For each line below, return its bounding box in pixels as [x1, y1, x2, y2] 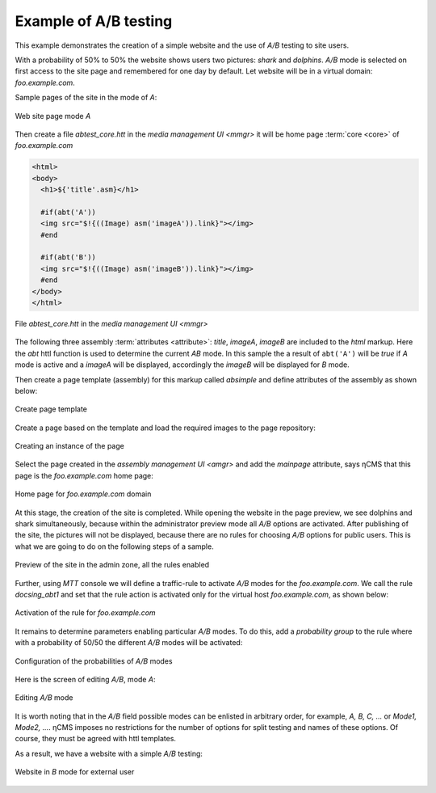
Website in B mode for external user [15, 767, 135, 777]
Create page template [15, 404, 88, 414]
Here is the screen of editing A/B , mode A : [15, 674, 156, 684]
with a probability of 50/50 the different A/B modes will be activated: [15, 638, 243, 647]
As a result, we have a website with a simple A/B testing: [15, 749, 203, 758]
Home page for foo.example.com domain [15, 489, 152, 499]
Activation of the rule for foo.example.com [15, 608, 157, 618]
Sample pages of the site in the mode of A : [15, 93, 157, 103]
